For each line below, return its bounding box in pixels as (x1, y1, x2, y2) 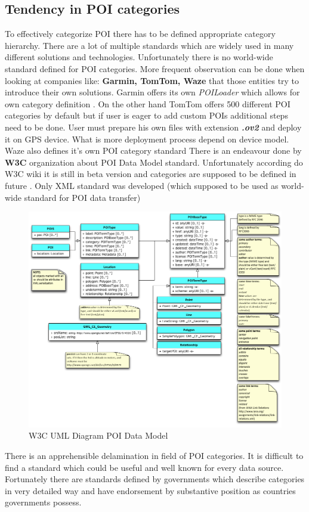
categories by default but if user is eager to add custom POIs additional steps (5, 109, 288, 122)
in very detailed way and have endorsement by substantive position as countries (5, 484, 296, 497)
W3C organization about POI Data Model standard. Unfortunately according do (5, 156, 303, 168)
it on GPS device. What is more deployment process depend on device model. (5, 132, 289, 145)
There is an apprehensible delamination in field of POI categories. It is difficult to (5, 449, 304, 462)
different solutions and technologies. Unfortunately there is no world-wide (5, 51, 273, 63)
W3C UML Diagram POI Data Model (29, 429, 168, 442)
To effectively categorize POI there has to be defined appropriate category (5, 27, 276, 40)
